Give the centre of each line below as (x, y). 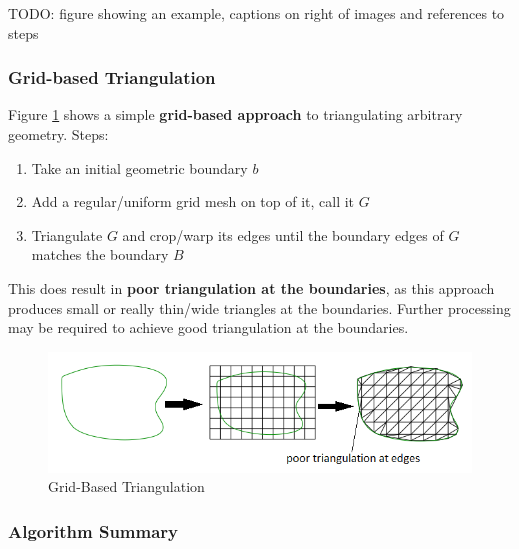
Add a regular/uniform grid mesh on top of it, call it (193, 201)
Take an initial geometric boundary (139, 167)
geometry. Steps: (58, 134)
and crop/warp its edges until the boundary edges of (283, 234)
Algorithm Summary (93, 530)
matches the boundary (100, 254)
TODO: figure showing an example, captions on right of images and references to (256, 13)
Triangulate (67, 234)
